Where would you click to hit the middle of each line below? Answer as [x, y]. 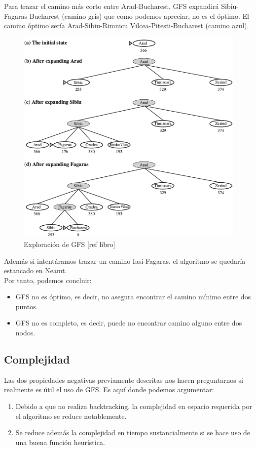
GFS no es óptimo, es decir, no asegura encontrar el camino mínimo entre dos [133, 297]
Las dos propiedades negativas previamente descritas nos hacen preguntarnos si [124, 380]
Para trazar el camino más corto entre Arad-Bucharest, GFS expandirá [111, 6]
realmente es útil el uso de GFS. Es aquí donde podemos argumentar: [109, 389]
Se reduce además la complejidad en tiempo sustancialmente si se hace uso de [133, 432]
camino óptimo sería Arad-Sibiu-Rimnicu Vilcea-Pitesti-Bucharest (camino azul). [127, 25]
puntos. [27, 306]
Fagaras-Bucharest [32, 16]
